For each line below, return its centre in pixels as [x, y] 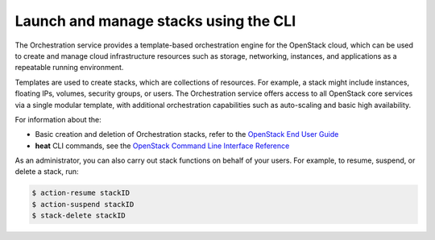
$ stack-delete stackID [79, 216]
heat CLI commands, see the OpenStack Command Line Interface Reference [162, 146]
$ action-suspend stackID [83, 204]
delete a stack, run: [47, 172]
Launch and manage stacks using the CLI [155, 21]
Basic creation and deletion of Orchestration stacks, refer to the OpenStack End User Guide [187, 134]
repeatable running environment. [69, 68]
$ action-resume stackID [81, 193]
